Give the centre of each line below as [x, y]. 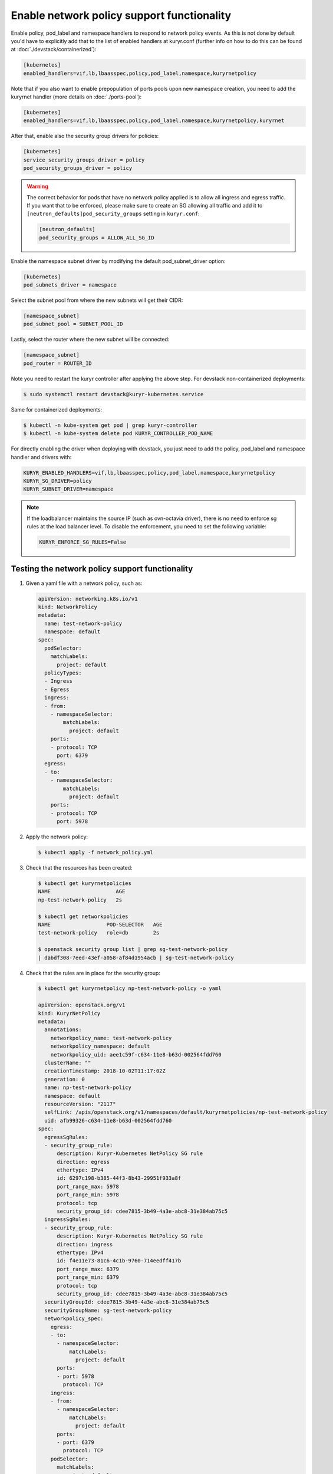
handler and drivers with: [41, 457]
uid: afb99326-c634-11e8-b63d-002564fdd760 [108, 1121]
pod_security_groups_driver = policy [78, 168]
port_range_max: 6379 [88, 1269]
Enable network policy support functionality [121, 15]
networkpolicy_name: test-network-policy [111, 1038]
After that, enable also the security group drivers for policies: [85, 136]
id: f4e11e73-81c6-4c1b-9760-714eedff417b [119, 1261]
